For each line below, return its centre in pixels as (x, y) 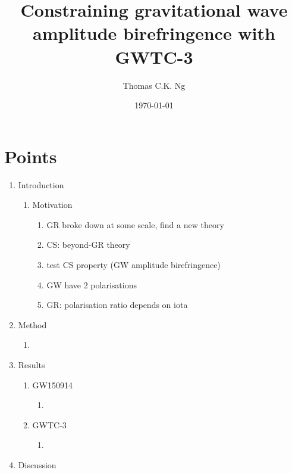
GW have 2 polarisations (92, 284)
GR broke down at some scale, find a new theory (135, 224)
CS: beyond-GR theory (88, 245)
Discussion (37, 464)
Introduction (41, 184)
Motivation (52, 205)
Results (32, 364)
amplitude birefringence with (154, 33)
